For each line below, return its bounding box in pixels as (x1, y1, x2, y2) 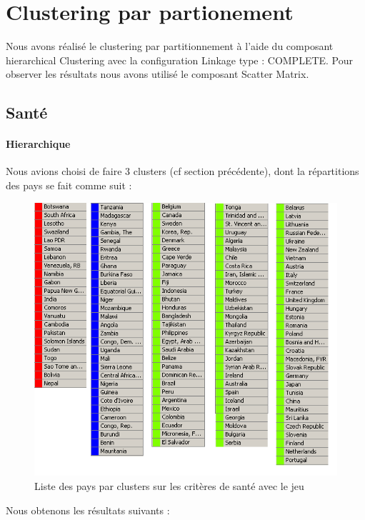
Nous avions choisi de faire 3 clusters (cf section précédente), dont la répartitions (6, 164, 359, 179)
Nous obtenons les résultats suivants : (6, 502, 170, 517)
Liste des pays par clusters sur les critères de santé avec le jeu (34, 478, 304, 493)
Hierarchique (6, 136, 71, 151)
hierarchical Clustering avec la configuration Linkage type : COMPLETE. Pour (6, 52, 354, 67)
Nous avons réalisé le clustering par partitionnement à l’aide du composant (6, 39, 334, 54)
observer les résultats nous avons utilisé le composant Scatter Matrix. (6, 66, 309, 81)
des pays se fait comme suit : (6, 178, 132, 193)
